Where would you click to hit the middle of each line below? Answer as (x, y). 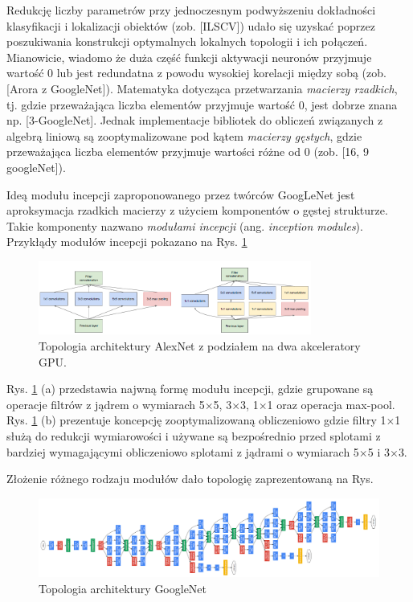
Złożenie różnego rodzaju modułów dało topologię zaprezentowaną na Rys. (190, 479)
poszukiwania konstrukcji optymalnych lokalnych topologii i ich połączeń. (187, 41)
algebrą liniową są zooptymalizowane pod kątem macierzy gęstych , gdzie (184, 135)
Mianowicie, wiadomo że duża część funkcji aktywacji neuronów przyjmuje (189, 57)
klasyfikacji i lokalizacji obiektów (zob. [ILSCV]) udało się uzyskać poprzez (191, 25)
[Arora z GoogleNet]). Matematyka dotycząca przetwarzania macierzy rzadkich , (202, 88)
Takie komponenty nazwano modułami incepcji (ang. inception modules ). (185, 225)
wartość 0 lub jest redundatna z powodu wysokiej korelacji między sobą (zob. (196, 73)
